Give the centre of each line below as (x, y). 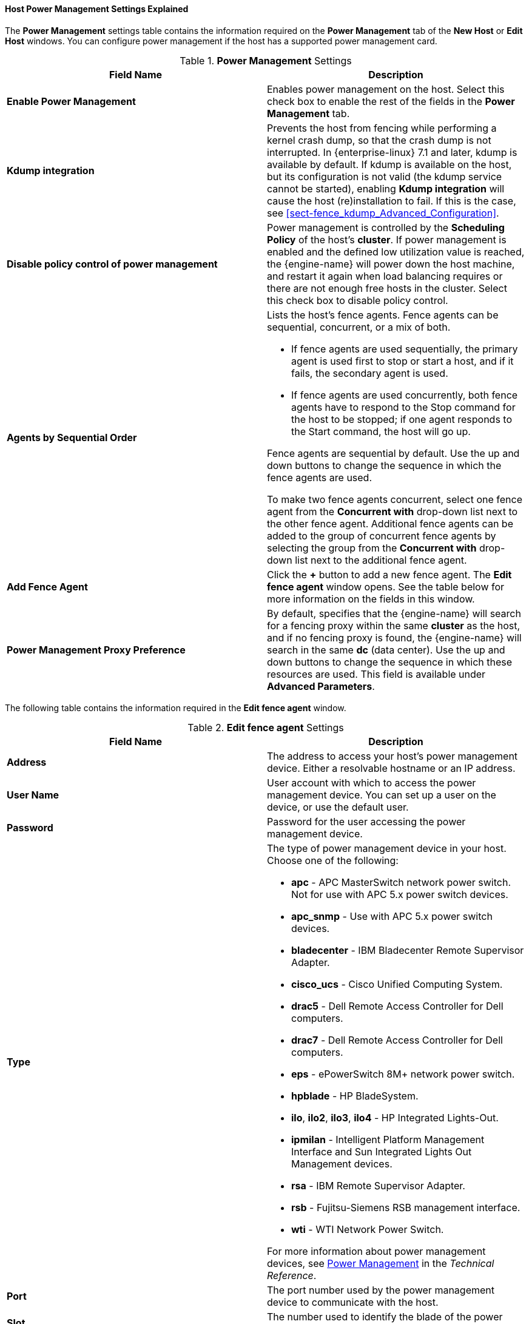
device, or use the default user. (338, 807)
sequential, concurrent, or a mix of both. (359, 327)
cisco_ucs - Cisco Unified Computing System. (397, 984)
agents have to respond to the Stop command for (403, 407)
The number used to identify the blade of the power (385, 1316)
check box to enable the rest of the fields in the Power (391, 101)
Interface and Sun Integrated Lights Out (382, 1151)
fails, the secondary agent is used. (370, 373)
